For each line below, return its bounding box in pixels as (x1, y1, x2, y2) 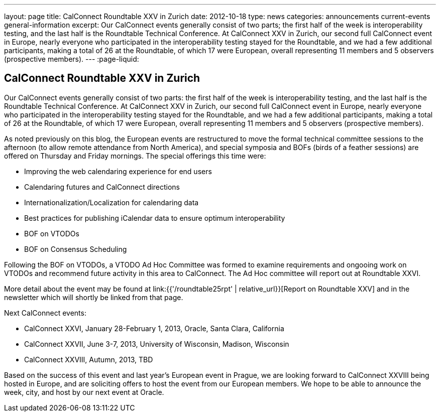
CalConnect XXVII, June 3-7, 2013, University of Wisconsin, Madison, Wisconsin (24, 339, 289, 348)
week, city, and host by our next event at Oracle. (4, 387, 164, 396)
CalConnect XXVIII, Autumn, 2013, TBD (24, 355, 153, 364)
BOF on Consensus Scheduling (24, 244, 127, 253)
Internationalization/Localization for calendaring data (24, 198, 199, 207)
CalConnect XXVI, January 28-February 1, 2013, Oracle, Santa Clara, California (24, 324, 284, 333)
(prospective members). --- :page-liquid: (4, 55, 139, 63)
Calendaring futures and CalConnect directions (24, 182, 180, 191)
